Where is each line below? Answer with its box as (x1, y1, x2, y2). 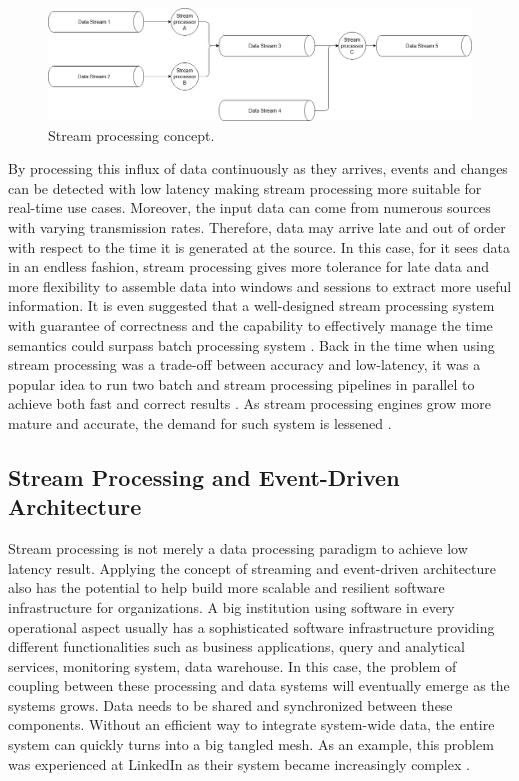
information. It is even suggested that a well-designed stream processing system (8, 295, 495, 316)
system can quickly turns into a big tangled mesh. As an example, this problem (8, 734, 494, 755)
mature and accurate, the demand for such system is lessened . (8, 412, 392, 433)
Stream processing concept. (48, 124, 215, 145)
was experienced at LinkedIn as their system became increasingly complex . (8, 753, 470, 774)
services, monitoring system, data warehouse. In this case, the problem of (8, 655, 457, 676)
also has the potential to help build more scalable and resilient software (8, 577, 445, 598)
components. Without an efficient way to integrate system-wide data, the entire (8, 714, 495, 735)
